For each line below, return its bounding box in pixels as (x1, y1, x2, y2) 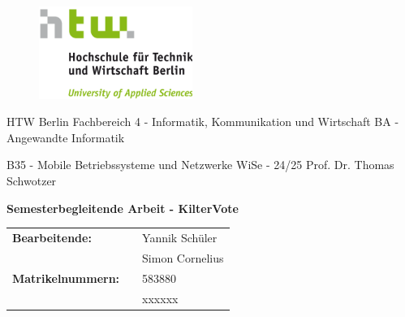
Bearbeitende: (12, 228, 92, 245)
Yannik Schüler (142, 228, 218, 245)
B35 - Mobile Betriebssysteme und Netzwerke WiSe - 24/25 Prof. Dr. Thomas (6, 156, 394, 173)
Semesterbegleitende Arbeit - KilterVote (6, 199, 239, 216)
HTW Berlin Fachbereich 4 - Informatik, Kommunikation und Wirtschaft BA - (6, 113, 399, 130)
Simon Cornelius (142, 249, 224, 266)
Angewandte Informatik (6, 128, 125, 145)
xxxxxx (142, 289, 179, 306)
